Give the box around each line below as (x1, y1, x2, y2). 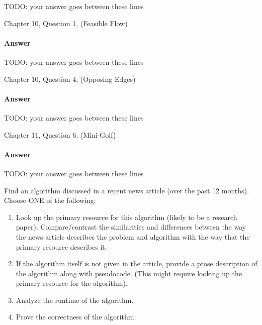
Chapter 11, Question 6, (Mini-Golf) (4, 129, 116, 140)
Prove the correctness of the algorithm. (16, 311, 136, 322)
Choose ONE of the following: (4, 195, 96, 205)
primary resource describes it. (16, 241, 107, 252)
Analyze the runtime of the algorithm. (16, 294, 134, 305)
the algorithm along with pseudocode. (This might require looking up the (16, 268, 242, 278)
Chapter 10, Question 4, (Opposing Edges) (4, 73, 136, 84)
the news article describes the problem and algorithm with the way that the (16, 231, 250, 242)
